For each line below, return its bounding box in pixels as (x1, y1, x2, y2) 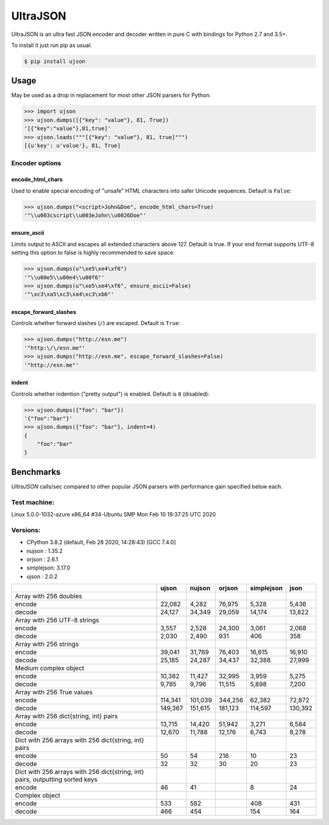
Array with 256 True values (15, 688, 93, 696)
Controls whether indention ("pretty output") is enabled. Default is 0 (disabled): (11, 390, 210, 398)
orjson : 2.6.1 (26, 555, 58, 563)
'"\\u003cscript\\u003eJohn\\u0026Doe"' (24, 212, 146, 219)
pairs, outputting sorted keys (15, 775, 97, 784)
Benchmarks (11, 466, 61, 477)
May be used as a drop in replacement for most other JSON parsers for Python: (11, 91, 211, 99)
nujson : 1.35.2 (26, 547, 63, 554)
